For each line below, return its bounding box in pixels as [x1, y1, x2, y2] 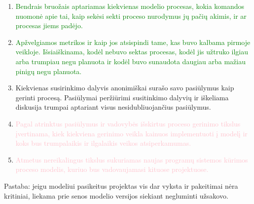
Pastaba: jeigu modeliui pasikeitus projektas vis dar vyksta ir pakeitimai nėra [4, 180, 238, 191]
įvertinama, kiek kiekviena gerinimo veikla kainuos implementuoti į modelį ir [15, 128, 248, 138]
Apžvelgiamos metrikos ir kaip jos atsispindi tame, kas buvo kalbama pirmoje [15, 37, 251, 47]
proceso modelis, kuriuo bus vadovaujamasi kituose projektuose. [15, 164, 209, 174]
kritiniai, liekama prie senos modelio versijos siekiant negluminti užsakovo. [4, 190, 228, 201]
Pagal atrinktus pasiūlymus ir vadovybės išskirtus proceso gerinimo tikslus [15, 118, 241, 128]
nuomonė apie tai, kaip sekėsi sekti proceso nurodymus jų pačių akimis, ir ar [15, 10, 247, 21]
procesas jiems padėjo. [15, 20, 83, 31]
